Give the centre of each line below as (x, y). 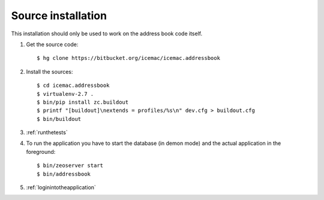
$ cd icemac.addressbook (73, 86)
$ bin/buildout (59, 119)
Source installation (59, 16)
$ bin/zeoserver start (70, 166)
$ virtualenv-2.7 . (65, 94)
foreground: (41, 151)
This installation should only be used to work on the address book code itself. (107, 34)
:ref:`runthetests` (47, 132)
